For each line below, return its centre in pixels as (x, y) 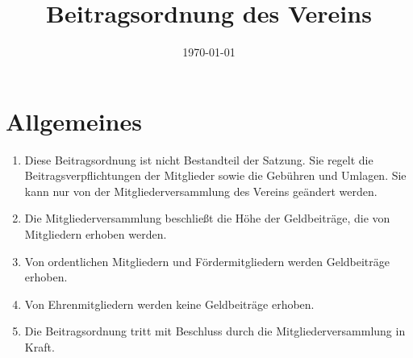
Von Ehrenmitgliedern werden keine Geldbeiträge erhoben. (169, 304)
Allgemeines (74, 121)
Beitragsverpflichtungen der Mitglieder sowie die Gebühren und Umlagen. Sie (215, 175)
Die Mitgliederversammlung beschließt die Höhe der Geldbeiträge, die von (207, 218)
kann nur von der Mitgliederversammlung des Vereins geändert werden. (201, 191)
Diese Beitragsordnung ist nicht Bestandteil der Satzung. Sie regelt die (199, 159)
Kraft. (40, 347)
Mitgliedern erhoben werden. (96, 234)
